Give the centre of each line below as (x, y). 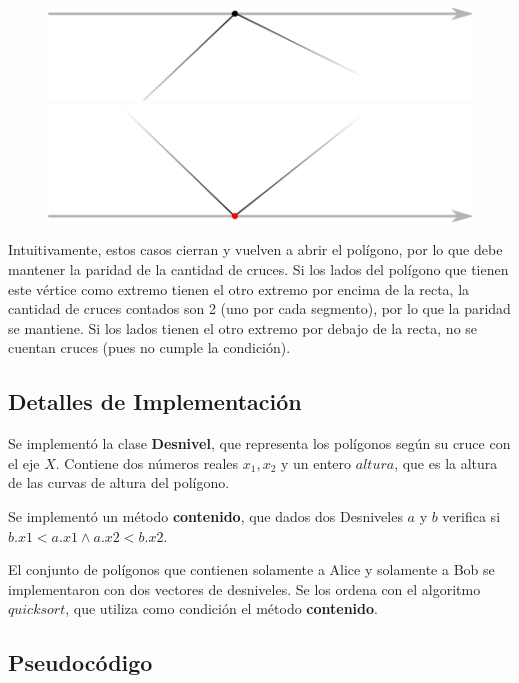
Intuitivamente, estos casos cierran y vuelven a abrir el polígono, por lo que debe (255, 249)
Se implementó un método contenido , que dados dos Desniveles (205, 516)
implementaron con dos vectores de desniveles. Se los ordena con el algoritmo (244, 588)
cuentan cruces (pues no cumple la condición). (149, 347)
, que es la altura (446, 462)
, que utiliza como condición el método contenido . (221, 608)
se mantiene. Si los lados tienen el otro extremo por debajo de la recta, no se (243, 327)
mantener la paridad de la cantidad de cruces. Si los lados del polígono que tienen (258, 269)
